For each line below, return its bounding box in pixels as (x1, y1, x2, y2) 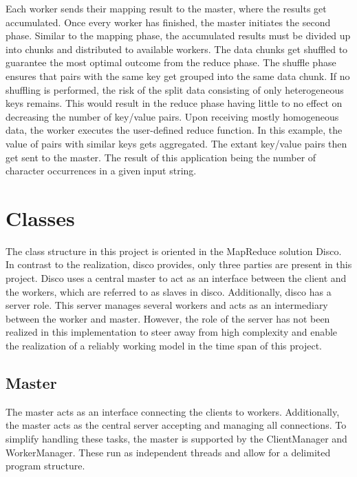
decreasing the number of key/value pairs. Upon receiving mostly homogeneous (6, 109, 339, 123)
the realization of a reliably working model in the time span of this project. (6, 338, 322, 352)
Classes (6, 203, 75, 232)
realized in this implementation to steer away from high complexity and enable (6, 325, 338, 339)
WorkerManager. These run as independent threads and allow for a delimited (6, 445, 331, 459)
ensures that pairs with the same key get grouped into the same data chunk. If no (6, 68, 350, 83)
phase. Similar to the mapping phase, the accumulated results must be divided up (6, 28, 351, 43)
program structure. (6, 458, 85, 473)
